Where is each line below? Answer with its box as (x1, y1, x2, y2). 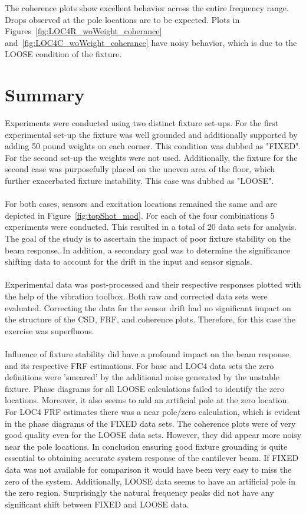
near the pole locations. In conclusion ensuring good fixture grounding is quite (5, 440, 288, 452)
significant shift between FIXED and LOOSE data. (5, 497, 189, 510)
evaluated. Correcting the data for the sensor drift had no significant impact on (5, 301, 291, 314)
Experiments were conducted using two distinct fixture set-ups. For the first (5, 117, 279, 129)
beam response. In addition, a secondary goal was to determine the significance (5, 243, 290, 256)
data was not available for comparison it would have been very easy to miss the (5, 463, 292, 475)
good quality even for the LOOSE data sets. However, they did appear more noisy (5, 429, 302, 441)
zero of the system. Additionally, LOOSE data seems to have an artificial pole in (5, 475, 296, 487)
